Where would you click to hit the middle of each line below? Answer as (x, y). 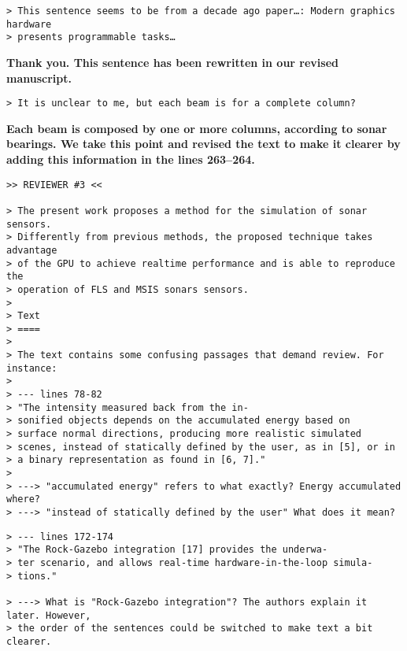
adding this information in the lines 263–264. (131, 159)
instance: (32, 368)
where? (23, 499)
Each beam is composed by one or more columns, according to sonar (197, 128)
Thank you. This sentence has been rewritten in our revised (173, 62)
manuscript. (39, 78)
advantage (32, 250)
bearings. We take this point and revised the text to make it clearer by (203, 144)
